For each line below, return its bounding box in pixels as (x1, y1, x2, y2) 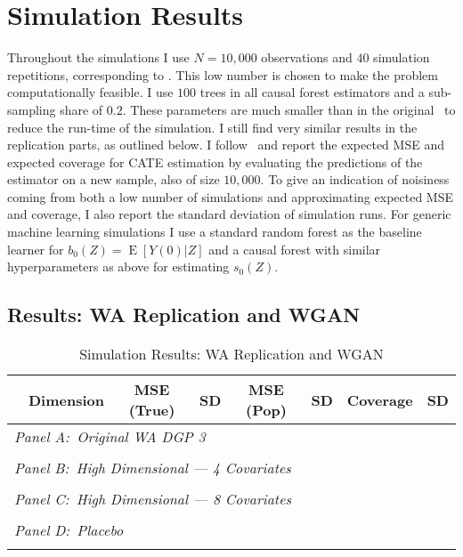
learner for (7, 239, 64, 258)
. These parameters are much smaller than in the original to (122, 100, 456, 118)
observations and (261, 48, 353, 67)
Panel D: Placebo (14, 520, 124, 541)
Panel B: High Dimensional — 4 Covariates (14, 457, 291, 479)
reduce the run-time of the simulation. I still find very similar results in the (7, 117, 418, 136)
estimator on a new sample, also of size (7, 170, 220, 189)
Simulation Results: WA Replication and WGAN (79, 343, 384, 365)
